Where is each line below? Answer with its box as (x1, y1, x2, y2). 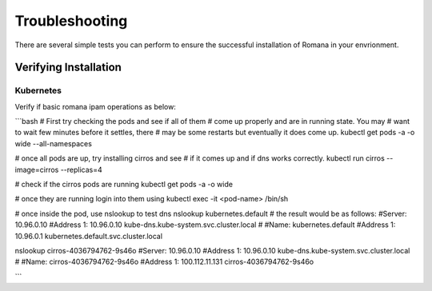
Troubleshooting (14, 12, 128, 30)
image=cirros (14, 165, 59, 174)
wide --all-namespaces (14, 138, 92, 148)
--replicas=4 (60, 165, 103, 174)
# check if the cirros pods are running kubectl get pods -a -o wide (14, 180, 234, 189)
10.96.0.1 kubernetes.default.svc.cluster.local (14, 231, 163, 241)
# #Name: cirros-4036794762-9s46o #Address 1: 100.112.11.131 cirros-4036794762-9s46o (14, 257, 314, 267)
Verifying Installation (14, 61, 122, 74)
